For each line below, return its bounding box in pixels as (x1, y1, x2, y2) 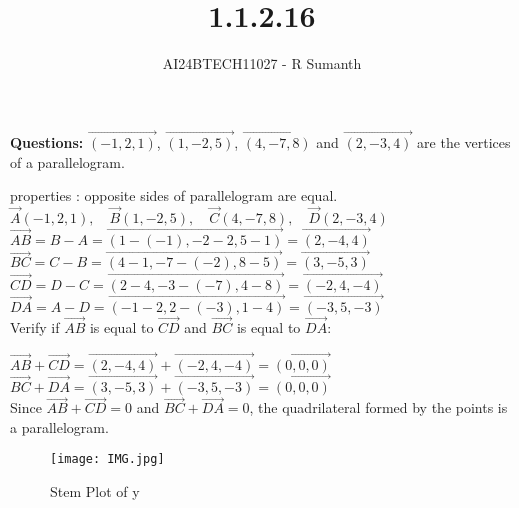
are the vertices (417, 131, 511, 152)
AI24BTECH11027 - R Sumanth (162, 53, 362, 74)
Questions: (10, 131, 84, 152)
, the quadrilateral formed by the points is (249, 397, 508, 418)
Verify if (10, 317, 60, 338)
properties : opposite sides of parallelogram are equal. (10, 185, 338, 206)
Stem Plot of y (50, 481, 140, 502)
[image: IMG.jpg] (50, 452, 165, 467)
